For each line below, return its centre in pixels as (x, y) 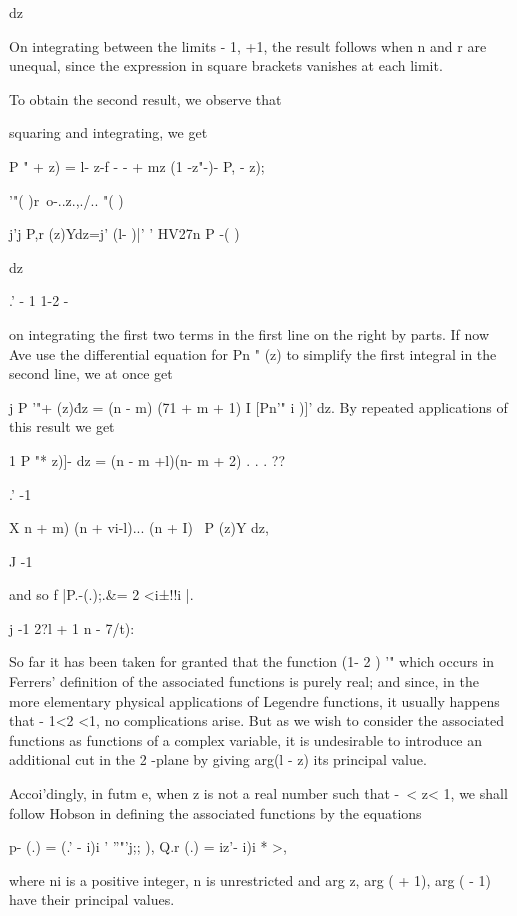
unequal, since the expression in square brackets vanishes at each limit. (226, 65)
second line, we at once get (91, 373)
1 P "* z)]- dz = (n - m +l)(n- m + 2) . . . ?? (147, 459)
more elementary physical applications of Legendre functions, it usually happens (254, 700)
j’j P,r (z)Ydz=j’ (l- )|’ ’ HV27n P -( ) (124, 233)
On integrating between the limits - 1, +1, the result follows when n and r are (248, 45)
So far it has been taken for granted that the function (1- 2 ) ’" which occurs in (252, 661)
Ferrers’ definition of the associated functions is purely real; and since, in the (244, 681)
